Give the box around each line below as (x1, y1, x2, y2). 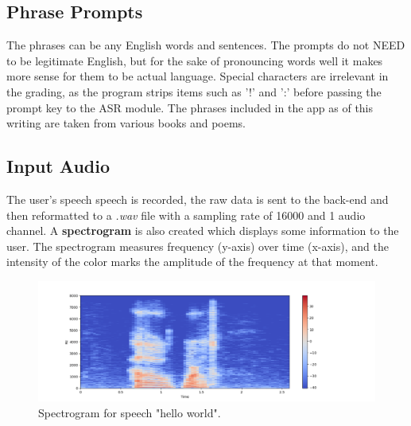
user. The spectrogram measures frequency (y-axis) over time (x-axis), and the (6, 237, 389, 254)
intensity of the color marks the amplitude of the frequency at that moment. (6, 253, 378, 270)
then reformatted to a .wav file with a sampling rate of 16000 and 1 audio (6, 206, 366, 223)
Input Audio (6, 154, 111, 178)
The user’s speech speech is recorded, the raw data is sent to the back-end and (6, 190, 389, 207)
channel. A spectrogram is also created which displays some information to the (6, 222, 399, 239)
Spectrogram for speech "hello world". (38, 404, 221, 420)
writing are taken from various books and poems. (6, 115, 246, 131)
